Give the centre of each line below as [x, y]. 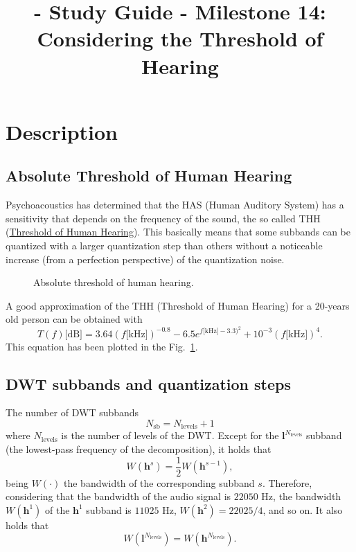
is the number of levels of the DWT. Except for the [170, 435]
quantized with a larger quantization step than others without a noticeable [164, 245]
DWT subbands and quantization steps [148, 383]
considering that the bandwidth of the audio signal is [118, 496]
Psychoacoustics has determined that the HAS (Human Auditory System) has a [175, 205]
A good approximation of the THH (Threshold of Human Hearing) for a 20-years [178, 305]
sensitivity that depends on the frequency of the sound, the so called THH [163, 218]
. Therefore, [287, 482]
